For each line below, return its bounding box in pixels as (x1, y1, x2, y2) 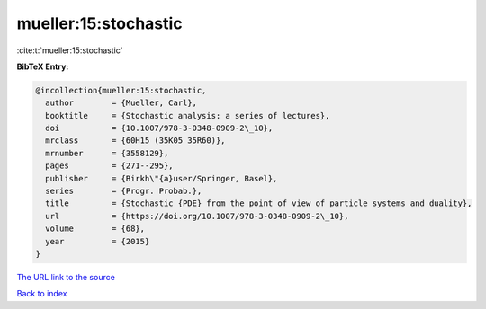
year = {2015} (45, 236, 150, 246)
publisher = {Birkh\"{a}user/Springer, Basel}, (45, 173, 278, 183)
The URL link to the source (16, 271, 116, 282)
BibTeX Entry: (16, 61, 69, 72)
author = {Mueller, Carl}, (45, 98, 198, 108)
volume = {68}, (45, 224, 146, 234)
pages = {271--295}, (45, 161, 175, 171)
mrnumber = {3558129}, (45, 148, 169, 158)
